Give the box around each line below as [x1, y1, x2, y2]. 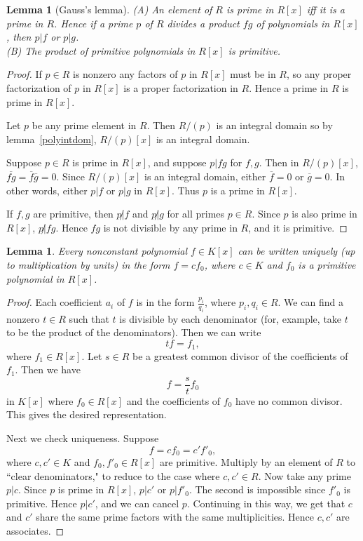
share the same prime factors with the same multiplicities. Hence [36, 509, 315, 524]
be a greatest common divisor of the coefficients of [132, 348, 348, 363]
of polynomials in [256, 15, 330, 30]
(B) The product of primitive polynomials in [6, 43, 196, 58]
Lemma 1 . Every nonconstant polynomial [6, 243, 187, 258]
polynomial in [6, 271, 64, 286]
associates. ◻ [6, 523, 64, 537]
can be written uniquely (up [238, 243, 355, 258]
